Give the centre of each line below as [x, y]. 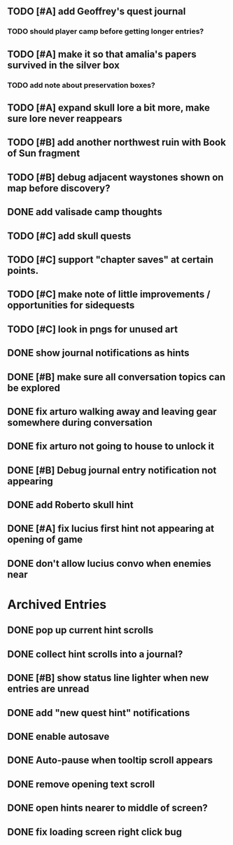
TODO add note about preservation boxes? [81, 85]
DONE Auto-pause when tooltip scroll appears [110, 761]
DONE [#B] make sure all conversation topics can [116, 377]
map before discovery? [59, 188]
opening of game [45, 540]
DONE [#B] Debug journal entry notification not [112, 470]
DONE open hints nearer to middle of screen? [107, 808]
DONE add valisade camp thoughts [85, 212]
